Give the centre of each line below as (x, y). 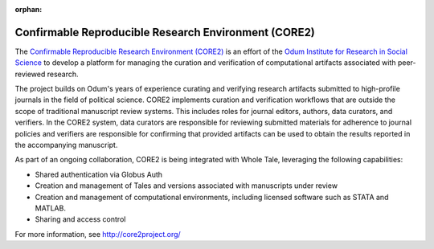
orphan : (29, 9)
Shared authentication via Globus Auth (99, 174)
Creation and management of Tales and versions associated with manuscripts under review (186, 186)
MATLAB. (50, 208)
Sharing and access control (80, 219)
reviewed (30, 74)
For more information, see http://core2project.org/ (98, 234)
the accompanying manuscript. (66, 145)
